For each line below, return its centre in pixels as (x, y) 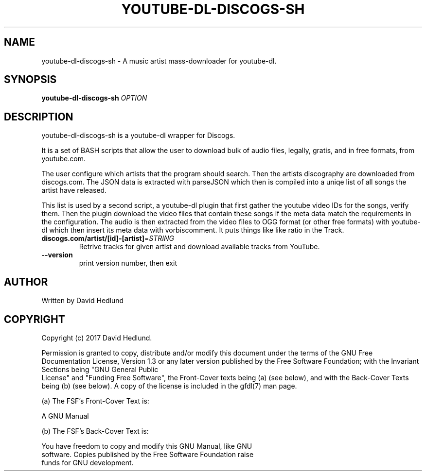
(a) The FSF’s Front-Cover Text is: (95, 401)
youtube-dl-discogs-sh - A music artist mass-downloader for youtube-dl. (159, 61)
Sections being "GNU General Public (100, 369)
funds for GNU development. (88, 462)
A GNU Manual (65, 416)
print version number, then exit (128, 263)
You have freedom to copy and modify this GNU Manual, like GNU (147, 446)
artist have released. (74, 190)
